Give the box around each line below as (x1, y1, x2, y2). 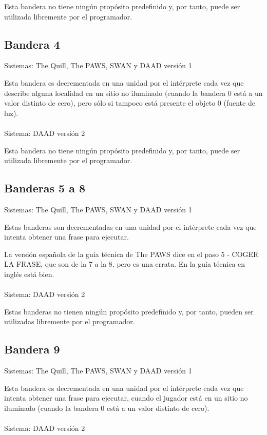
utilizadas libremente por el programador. (4, 316, 135, 327)
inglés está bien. (4, 268, 54, 279)
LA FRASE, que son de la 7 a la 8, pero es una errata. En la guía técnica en (4, 259, 245, 269)
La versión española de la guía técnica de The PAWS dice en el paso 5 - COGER (4, 248, 259, 259)
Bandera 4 (4, 36, 60, 52)
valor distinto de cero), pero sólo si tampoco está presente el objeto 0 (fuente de (4, 97, 255, 108)
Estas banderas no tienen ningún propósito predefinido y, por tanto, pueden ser (4, 306, 254, 317)
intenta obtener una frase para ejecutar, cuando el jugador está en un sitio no (4, 392, 248, 403)
